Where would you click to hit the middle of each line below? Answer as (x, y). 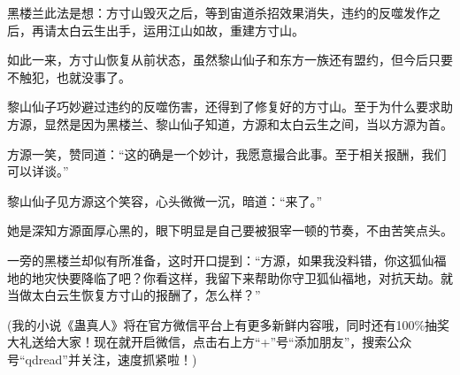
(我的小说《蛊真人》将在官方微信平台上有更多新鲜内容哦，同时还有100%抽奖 (229, 324)
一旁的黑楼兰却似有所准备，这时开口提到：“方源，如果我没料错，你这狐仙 (221, 260)
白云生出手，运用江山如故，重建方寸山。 (186, 30)
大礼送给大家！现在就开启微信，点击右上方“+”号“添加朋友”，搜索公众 (210, 342)
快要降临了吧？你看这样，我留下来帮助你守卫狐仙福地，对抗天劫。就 (254, 277)
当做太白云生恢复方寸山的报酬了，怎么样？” (134, 295)
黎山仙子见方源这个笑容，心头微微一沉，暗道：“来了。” (165, 200)
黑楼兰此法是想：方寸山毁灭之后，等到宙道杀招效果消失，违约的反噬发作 (218, 12)
